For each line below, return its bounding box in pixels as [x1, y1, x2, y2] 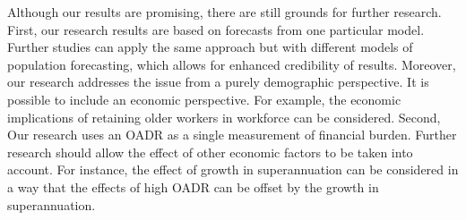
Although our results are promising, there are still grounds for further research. [7, 3, 442, 21]
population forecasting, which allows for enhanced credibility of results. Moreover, [7, 55, 456, 73]
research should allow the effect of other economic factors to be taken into [7, 142, 413, 161]
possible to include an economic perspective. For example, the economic [7, 89, 401, 108]
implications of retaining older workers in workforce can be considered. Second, [7, 107, 441, 126]
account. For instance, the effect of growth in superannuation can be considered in [7, 160, 459, 179]
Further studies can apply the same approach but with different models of [7, 38, 413, 56]
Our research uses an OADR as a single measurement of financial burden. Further [7, 125, 457, 144]
